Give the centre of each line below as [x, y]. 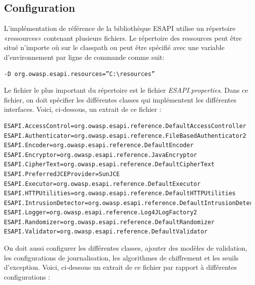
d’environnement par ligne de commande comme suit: [84, 57]
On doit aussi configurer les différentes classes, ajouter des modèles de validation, [126, 248]
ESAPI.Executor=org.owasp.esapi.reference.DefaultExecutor [102, 184]
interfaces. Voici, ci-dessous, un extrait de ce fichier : [83, 109]
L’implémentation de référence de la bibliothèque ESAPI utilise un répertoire [120, 28]
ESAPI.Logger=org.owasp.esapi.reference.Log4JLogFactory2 [101, 213]
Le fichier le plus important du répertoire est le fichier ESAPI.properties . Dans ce [126, 90]
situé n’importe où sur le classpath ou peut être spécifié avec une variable [114, 47]
